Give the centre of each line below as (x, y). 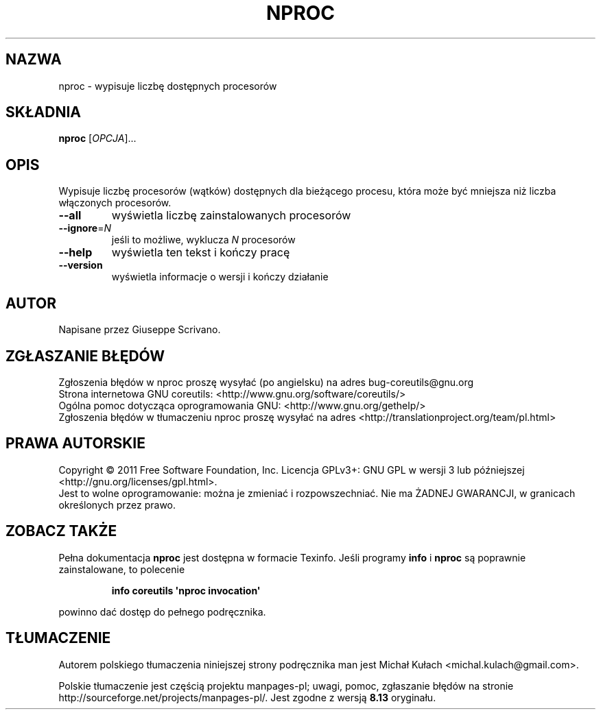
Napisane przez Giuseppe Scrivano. (140, 330)
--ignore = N (85, 228)
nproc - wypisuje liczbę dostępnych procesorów (168, 86)
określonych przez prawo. (117, 505)
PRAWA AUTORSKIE (75, 444)
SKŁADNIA (43, 112)
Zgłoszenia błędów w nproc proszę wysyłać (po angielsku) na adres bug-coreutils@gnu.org (266, 382)
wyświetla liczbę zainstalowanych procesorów (231, 216)
